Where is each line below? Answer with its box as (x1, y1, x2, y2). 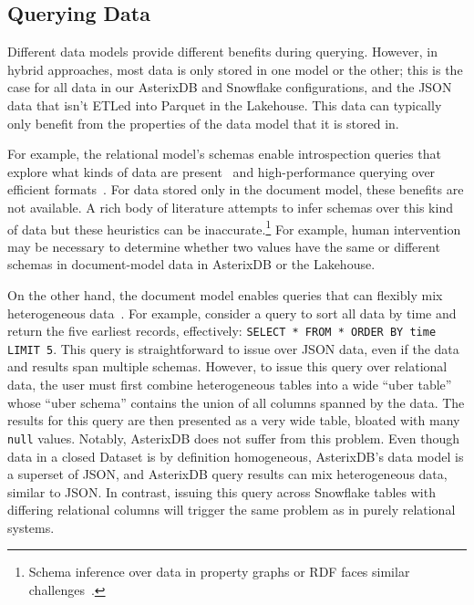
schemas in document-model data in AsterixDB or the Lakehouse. (7, 255, 376, 274)
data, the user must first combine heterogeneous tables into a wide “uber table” (7, 375, 452, 394)
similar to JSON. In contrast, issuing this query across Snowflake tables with (7, 482, 436, 501)
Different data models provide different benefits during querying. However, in (7, 42, 438, 61)
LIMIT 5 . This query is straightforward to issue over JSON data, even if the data (7, 339, 459, 358)
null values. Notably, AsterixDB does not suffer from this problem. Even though (7, 428, 460, 447)
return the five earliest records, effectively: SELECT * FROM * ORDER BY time (7, 321, 437, 340)
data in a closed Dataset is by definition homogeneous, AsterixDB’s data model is (7, 446, 464, 465)
